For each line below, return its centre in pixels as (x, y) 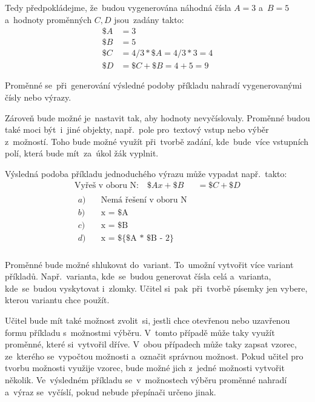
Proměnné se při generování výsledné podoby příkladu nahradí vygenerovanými (154, 85)
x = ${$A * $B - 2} (137, 238)
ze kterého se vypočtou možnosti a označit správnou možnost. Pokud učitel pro (154, 356)
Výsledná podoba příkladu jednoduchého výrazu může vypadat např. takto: (146, 173)
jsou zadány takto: (149, 19)
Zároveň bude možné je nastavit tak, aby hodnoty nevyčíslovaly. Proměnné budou (157, 117)
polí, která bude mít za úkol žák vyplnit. (82, 153)
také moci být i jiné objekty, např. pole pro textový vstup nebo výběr (137, 129)
